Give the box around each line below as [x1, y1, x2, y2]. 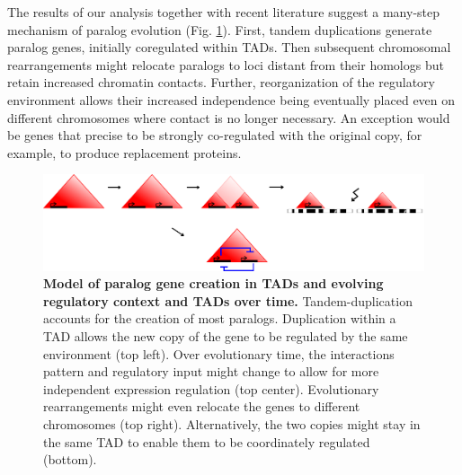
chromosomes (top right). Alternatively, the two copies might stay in [43, 415, 421, 434]
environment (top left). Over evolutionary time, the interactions [43, 344, 395, 363]
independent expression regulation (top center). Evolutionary [43, 379, 379, 398]
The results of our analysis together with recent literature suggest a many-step [7, 3, 440, 21]
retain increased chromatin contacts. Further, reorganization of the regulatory [7, 73, 435, 92]
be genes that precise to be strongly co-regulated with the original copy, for [7, 126, 422, 145]
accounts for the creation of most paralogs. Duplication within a [43, 309, 396, 328]
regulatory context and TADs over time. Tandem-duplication [43, 291, 413, 310]
